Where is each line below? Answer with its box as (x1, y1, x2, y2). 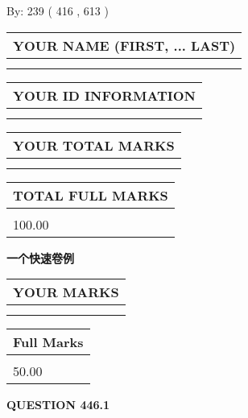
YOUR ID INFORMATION (13, 85, 196, 105)
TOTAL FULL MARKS (13, 185, 168, 205)
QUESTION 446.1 (6, 396, 110, 413)
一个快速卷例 (6, 249, 74, 266)
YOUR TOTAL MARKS (13, 135, 175, 155)
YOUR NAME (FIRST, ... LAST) (13, 35, 236, 55)
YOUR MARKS (13, 283, 119, 302)
